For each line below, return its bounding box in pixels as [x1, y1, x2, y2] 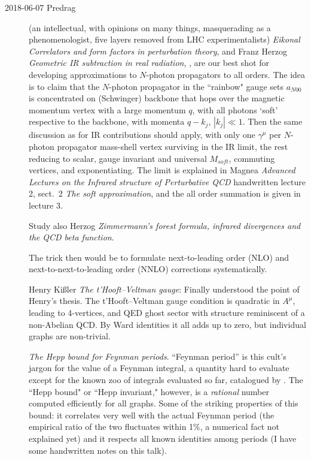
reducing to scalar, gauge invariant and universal [29, 152, 207, 164]
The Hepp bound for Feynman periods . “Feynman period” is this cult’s [29, 349, 286, 362]
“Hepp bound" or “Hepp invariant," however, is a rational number [29, 385, 269, 397]
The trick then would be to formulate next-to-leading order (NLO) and [29, 251, 289, 263]
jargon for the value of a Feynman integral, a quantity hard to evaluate [29, 361, 289, 374]
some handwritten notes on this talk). [29, 444, 167, 456]
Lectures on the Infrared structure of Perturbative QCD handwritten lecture [29, 175, 306, 188]
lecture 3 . [29, 198, 63, 211]
